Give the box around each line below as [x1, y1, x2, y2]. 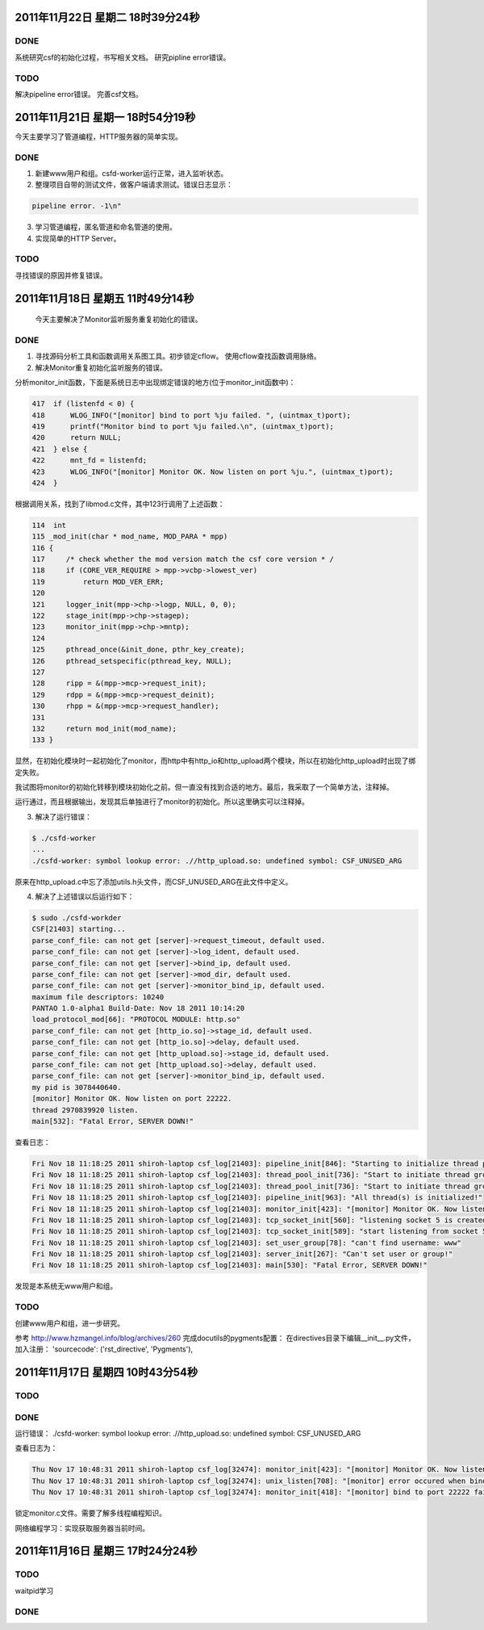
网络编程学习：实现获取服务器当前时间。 [15, 1523, 149, 1533]
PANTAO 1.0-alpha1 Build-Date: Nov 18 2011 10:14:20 [31, 1004, 245, 1013]
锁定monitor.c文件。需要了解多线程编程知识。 [15, 1508, 167, 1518]
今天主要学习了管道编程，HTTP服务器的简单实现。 [15, 132, 183, 141]
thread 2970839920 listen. [31, 1105, 139, 1114]
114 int [31, 521, 67, 530]
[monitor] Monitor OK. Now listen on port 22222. [31, 1094, 232, 1104]
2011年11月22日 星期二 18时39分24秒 [15, 10, 201, 24]
